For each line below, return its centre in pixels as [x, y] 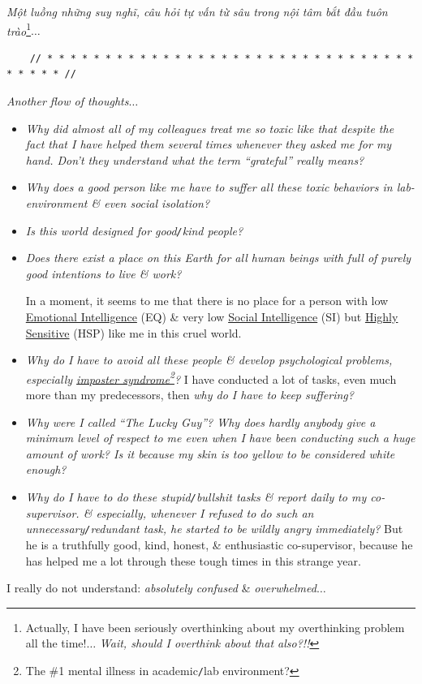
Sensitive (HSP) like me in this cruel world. [133, 332]
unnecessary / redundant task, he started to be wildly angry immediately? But [214, 529]
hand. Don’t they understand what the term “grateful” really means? [195, 159]
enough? [46, 469]
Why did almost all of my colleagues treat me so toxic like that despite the [210, 128]
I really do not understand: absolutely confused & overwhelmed [161, 588]
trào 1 [19, 29]
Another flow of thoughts [68, 101]
